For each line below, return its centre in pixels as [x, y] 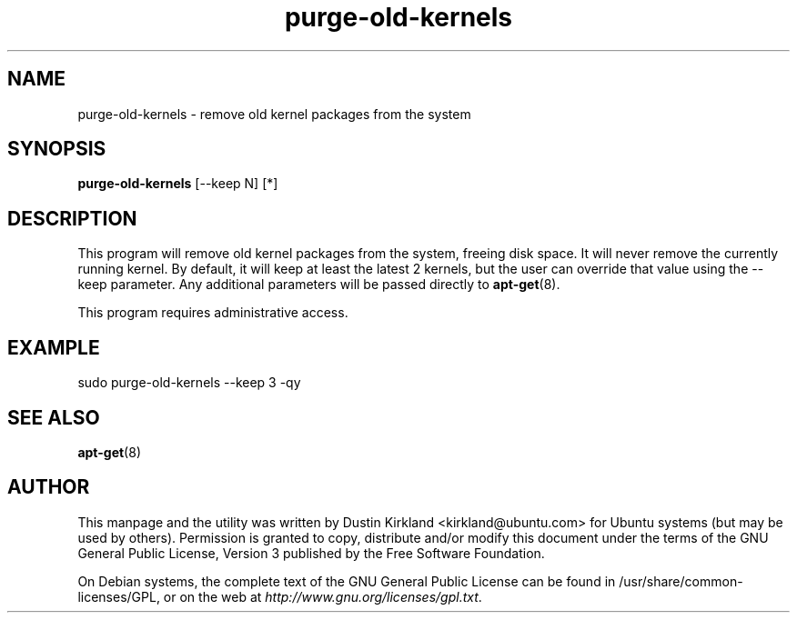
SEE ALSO [54, 417]
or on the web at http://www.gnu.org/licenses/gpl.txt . [323, 596]
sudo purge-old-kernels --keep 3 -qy [189, 383]
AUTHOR [49, 487]
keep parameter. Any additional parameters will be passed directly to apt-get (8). [319, 285]
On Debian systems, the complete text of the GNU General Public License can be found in [347, 581]
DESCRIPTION [72, 218]
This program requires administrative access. [213, 313]
